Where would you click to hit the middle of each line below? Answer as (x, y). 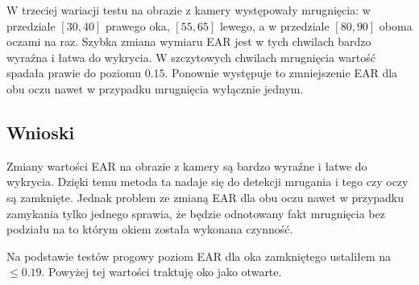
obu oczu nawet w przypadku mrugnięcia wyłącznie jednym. (155, 88)
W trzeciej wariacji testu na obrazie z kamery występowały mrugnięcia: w (189, 10)
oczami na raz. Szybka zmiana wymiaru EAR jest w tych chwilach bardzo (189, 41)
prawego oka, (137, 25)
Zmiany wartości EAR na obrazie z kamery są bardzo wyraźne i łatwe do (187, 165)
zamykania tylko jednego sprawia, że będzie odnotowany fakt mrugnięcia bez (196, 213)
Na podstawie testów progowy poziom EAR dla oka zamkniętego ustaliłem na (199, 256)
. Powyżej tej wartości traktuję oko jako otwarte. (162, 272)
